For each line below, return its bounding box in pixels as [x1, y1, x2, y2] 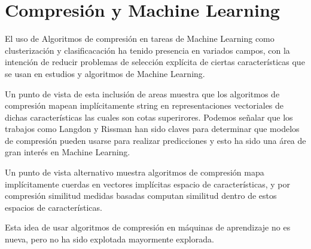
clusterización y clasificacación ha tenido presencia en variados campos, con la [5, 44, 290, 56]
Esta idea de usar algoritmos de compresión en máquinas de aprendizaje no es [5, 221, 291, 233]
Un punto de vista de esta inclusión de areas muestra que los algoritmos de [5, 87, 280, 100]
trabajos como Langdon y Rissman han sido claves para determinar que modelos [5, 122, 300, 135]
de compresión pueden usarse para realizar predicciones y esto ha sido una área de [5, 134, 306, 146]
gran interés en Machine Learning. [5, 146, 130, 158]
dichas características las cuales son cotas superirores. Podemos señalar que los [5, 110, 293, 123]
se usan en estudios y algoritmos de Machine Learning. [5, 67, 205, 79]
